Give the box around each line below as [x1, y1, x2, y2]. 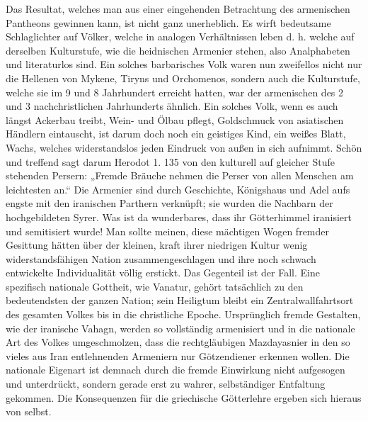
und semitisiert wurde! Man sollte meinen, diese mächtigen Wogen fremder [6, 223, 330, 238]
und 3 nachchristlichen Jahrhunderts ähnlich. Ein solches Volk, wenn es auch [6, 99, 338, 113]
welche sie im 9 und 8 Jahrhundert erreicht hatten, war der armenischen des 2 [6, 84, 344, 99]
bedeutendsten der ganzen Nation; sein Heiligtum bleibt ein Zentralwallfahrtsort [6, 293, 354, 308]
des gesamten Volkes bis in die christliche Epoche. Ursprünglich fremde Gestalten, [6, 307, 361, 322]
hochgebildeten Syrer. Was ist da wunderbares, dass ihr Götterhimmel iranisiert [6, 209, 352, 224]
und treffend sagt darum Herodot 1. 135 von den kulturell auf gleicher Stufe [6, 154, 335, 169]
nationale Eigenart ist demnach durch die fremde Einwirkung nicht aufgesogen [6, 362, 345, 377]
